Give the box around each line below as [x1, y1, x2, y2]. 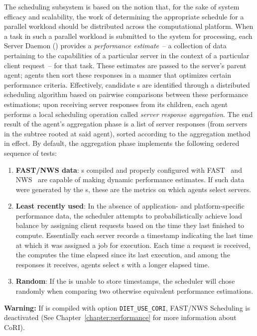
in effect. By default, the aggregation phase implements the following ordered [4, 138, 240, 148]
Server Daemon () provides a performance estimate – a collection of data [4, 40, 227, 51]
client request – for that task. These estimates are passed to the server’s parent [4, 60, 247, 70]
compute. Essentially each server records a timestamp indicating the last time [15, 230, 253, 240]
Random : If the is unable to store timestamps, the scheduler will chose [15, 276, 235, 286]
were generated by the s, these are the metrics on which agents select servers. [15, 184, 252, 194]
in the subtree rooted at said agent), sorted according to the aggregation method [4, 128, 251, 138]
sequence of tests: [4, 147, 57, 158]
